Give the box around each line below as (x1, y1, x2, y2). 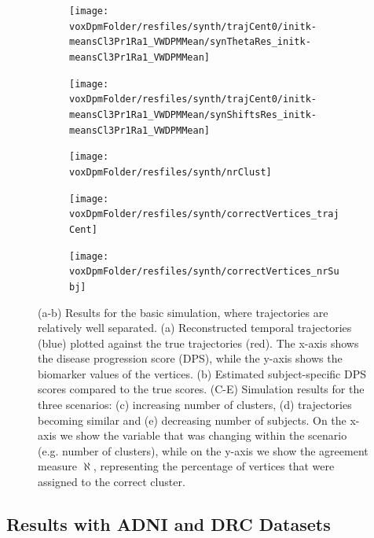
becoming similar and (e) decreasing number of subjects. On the (38, 411, 346, 428)
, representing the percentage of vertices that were (93, 458, 335, 474)
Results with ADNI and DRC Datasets (6, 512, 331, 536)
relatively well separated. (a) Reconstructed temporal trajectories (38, 319, 352, 336)
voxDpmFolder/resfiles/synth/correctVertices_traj (69, 208, 339, 220)
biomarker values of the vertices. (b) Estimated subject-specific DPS (38, 365, 366, 381)
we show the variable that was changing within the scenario (60, 427, 347, 444)
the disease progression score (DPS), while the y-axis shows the (38, 350, 343, 367)
